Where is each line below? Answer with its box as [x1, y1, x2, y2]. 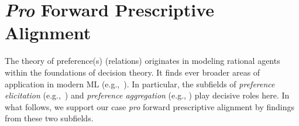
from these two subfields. [5, 112, 94, 124]
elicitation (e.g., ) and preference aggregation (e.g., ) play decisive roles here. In [5, 89, 290, 101]
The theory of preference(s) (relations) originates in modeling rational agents [5, 55, 280, 67]
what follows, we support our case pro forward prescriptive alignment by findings [5, 100, 294, 113]
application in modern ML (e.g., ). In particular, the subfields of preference [5, 77, 275, 90]
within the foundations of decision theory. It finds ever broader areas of [5, 66, 260, 78]
